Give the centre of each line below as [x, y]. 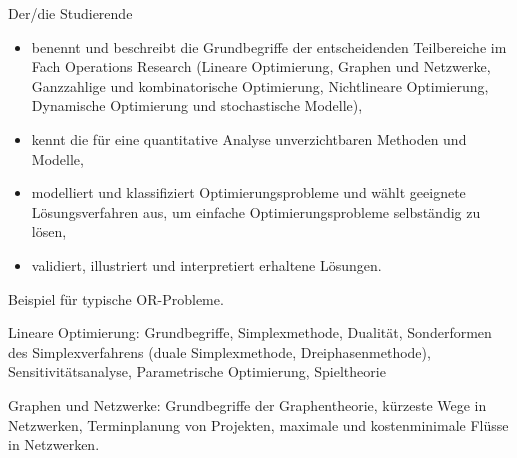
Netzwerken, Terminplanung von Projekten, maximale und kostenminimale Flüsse [258, 424]
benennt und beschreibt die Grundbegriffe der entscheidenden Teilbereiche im [269, 46]
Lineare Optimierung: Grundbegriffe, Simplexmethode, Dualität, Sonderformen [250, 332]
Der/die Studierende [70, 13]
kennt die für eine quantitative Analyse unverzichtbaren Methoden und [249, 138]
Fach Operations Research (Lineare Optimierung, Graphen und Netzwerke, [261, 66]
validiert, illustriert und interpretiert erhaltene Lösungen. [206, 264]
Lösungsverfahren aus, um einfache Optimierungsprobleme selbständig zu [256, 211]
